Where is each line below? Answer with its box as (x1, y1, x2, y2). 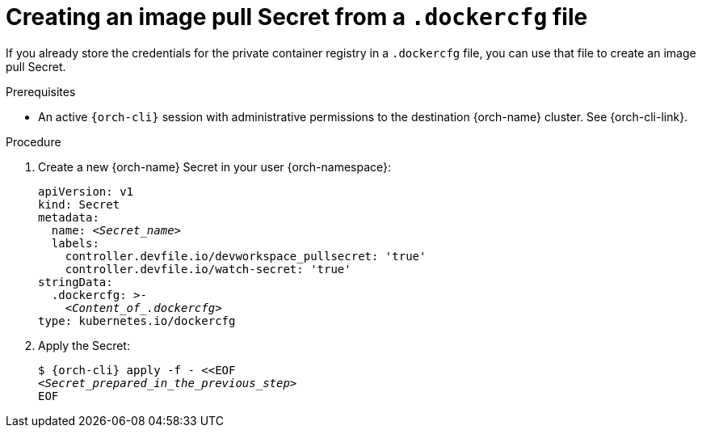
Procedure (6, 134, 61, 149)
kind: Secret (38, 197, 120, 211)
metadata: (38, 210, 99, 224)
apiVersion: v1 (38, 184, 134, 198)
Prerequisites (6, 84, 76, 99)
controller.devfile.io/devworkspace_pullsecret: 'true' (65, 249, 427, 263)
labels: (51, 236, 99, 250)
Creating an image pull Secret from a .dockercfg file (6, 3, 588, 31)
